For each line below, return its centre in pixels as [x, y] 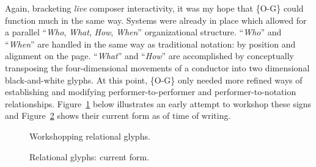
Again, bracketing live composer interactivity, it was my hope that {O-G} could [154, 8]
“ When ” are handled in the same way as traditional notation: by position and [150, 44]
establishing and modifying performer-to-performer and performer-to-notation [151, 92]
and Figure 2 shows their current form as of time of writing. [118, 115]
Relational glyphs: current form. [90, 156]
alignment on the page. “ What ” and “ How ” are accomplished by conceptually [149, 56]
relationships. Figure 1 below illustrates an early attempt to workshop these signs [158, 103]
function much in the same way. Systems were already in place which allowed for [156, 20]
